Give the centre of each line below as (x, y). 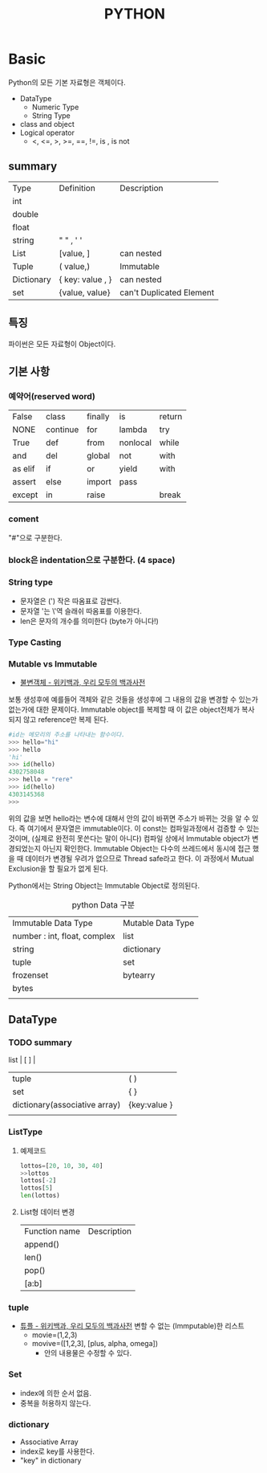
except (25, 495)
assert (24, 482)
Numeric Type (55, 107)
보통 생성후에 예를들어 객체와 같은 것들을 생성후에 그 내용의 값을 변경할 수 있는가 (133, 699)
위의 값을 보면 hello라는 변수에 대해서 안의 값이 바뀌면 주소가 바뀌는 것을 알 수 (129, 818)
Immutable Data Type (53, 923)
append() (42, 1244)
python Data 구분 (103, 904)
